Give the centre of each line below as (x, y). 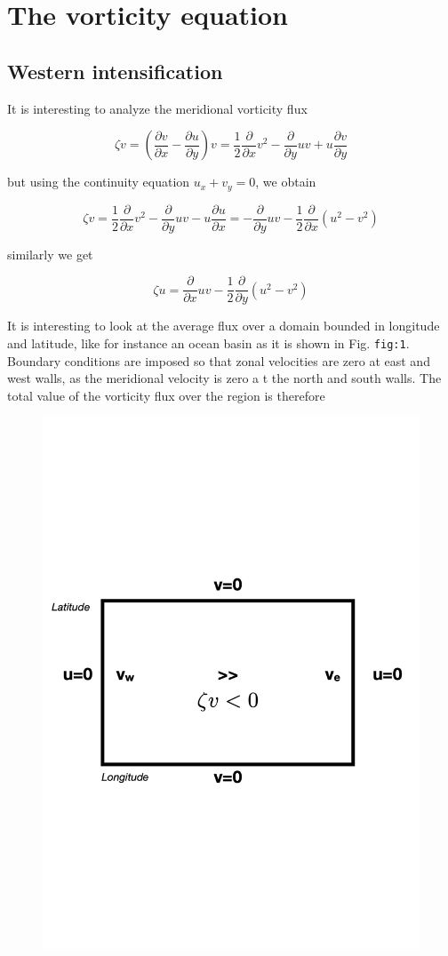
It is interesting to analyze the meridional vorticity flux (157, 108)
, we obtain (286, 182)
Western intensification (115, 71)
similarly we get (50, 254)
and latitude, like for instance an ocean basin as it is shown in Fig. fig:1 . (208, 343)
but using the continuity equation (99, 182)
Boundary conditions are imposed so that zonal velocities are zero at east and (219, 360)
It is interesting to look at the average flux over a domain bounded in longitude (224, 326)
